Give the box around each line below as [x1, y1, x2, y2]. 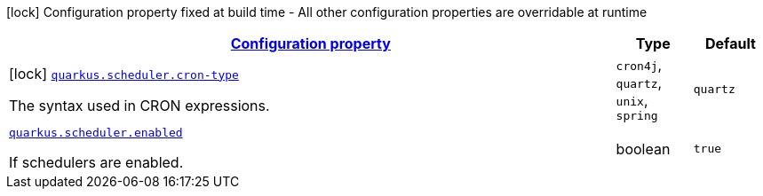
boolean [616, 139, 671, 158]
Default [704, 35, 756, 52]
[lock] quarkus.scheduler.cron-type [9, 64, 239, 82]
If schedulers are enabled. [9, 153, 184, 171]
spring [616, 109, 658, 122]
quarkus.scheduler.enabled [9, 126, 183, 139]
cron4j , [616, 56, 663, 74]
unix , [616, 91, 648, 109]
